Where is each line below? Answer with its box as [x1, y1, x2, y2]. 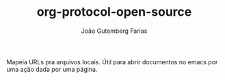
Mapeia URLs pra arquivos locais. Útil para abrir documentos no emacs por [6, 57, 218, 66]
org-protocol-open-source [36, 4, 192, 20]
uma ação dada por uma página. [6, 65, 98, 73]
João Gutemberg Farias [81, 27, 148, 35]
